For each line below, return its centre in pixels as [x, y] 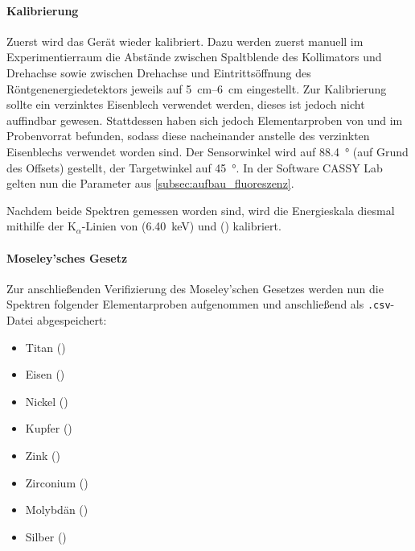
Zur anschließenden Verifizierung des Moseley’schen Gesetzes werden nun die [195, 288]
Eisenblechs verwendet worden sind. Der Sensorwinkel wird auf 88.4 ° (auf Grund [207, 151]
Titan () [45, 347]
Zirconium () [57, 482]
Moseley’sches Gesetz [67, 257]
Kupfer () [49, 428]
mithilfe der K [41, 226]
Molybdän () [57, 510]
